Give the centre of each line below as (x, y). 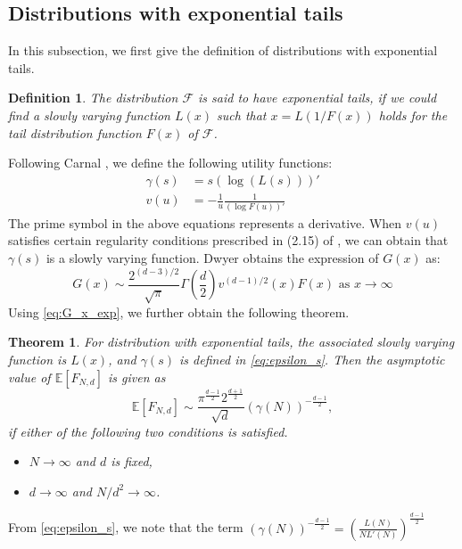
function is (37, 360)
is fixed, (132, 461)
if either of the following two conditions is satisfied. (148, 431)
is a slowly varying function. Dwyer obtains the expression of (212, 257)
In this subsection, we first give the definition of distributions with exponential (223, 50)
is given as (137, 377)
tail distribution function (75, 132)
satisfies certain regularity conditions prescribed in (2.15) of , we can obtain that (228, 240)
